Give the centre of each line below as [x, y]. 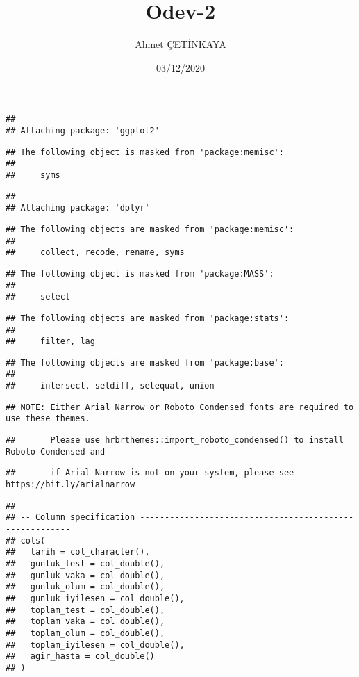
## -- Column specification [70, 517]
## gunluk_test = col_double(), [85, 564]
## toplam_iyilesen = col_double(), [95, 645]
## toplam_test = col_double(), [85, 610]
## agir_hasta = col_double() [80, 656]
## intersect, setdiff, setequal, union [110, 386]
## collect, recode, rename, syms [95, 253]
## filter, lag [50, 342]
